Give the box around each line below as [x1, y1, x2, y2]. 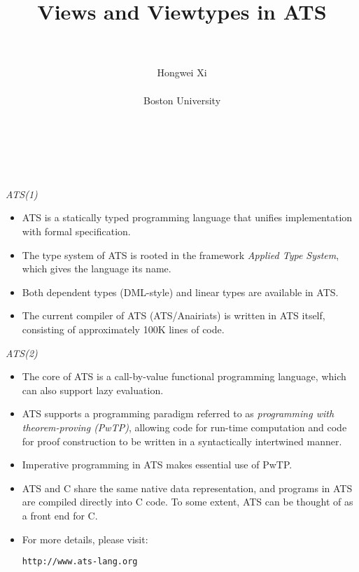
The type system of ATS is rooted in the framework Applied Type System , [22, 247, 339, 262]
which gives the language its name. [22, 261, 171, 276]
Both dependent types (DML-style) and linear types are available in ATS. [22, 284, 339, 299]
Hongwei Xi [157, 65, 207, 80]
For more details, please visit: [22, 531, 148, 546]
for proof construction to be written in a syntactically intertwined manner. [22, 433, 342, 448]
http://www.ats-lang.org [22, 557, 138, 567]
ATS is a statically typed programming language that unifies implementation [22, 210, 353, 225]
